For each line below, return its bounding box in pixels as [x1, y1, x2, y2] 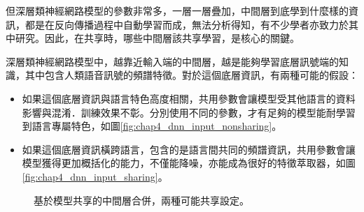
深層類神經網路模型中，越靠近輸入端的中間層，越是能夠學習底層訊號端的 [6, 54, 339, 68]
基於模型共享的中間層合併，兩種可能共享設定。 [34, 192, 249, 207]
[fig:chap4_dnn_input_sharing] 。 [22, 169, 168, 183]
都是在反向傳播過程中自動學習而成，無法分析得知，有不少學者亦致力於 [24, 17, 349, 31]
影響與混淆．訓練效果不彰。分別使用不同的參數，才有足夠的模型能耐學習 [22, 105, 356, 119]
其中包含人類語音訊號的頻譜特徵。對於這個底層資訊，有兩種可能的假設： [24, 68, 358, 82]
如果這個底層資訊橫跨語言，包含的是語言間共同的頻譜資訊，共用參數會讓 [22, 142, 356, 156]
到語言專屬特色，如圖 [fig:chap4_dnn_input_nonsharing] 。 [22, 119, 282, 133]
